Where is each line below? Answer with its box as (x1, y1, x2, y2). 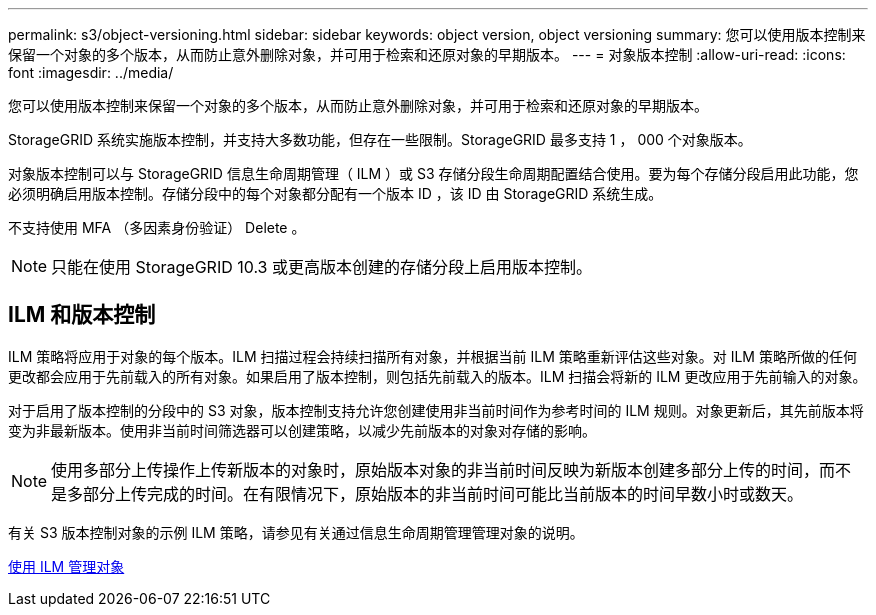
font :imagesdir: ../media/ (8, 64, 174, 81)
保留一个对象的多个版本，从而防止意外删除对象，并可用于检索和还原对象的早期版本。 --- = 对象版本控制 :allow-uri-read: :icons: (8, 46, 846, 63)
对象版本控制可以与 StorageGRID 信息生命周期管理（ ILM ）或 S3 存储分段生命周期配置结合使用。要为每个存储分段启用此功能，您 (8, 165, 859, 182)
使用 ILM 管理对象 (8, 557, 125, 575)
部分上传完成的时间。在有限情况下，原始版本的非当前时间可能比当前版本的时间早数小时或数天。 (83, 483, 804, 504)
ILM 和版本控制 (8, 302, 156, 328)
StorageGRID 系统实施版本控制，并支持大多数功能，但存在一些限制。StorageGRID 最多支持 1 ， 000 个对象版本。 (8, 131, 752, 148)
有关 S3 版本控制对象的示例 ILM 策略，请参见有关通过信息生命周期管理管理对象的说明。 (8, 523, 584, 541)
